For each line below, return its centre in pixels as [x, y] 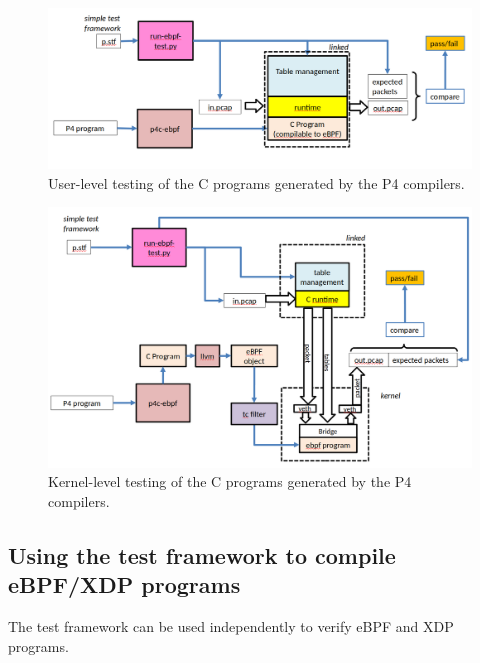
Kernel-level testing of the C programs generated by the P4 [230, 481]
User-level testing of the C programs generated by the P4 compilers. [256, 182]
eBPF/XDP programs [124, 584]
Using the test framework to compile [202, 554]
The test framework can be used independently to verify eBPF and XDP [231, 626]
